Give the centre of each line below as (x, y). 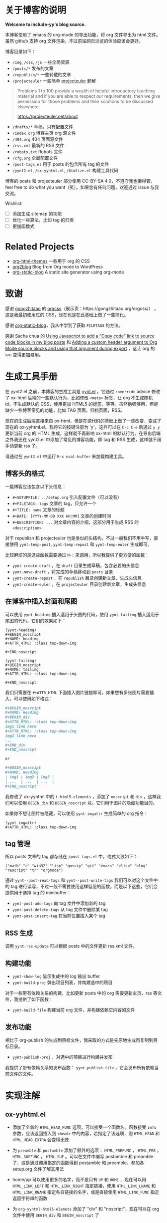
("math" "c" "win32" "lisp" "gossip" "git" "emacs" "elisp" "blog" (77, 866)
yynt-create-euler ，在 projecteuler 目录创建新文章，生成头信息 (79, 584)
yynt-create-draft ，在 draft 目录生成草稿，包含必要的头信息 (76, 565)
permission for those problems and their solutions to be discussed (85, 101)
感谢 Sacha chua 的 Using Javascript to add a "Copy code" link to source (80, 336)
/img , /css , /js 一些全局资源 (41, 62)
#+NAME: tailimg (22, 669)
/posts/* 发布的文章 (33, 68)
